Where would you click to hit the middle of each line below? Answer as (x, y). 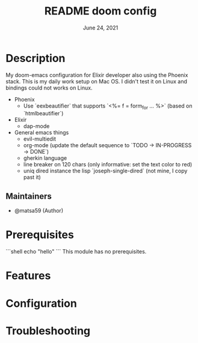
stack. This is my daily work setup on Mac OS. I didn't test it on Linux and (96, 81)
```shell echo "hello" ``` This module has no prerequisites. (76, 252)
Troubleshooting (48, 331)
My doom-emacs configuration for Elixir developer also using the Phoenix (97, 75)
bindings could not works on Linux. (49, 88)
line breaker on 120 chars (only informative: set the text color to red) (108, 165)
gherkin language (45, 158)
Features (28, 276)
